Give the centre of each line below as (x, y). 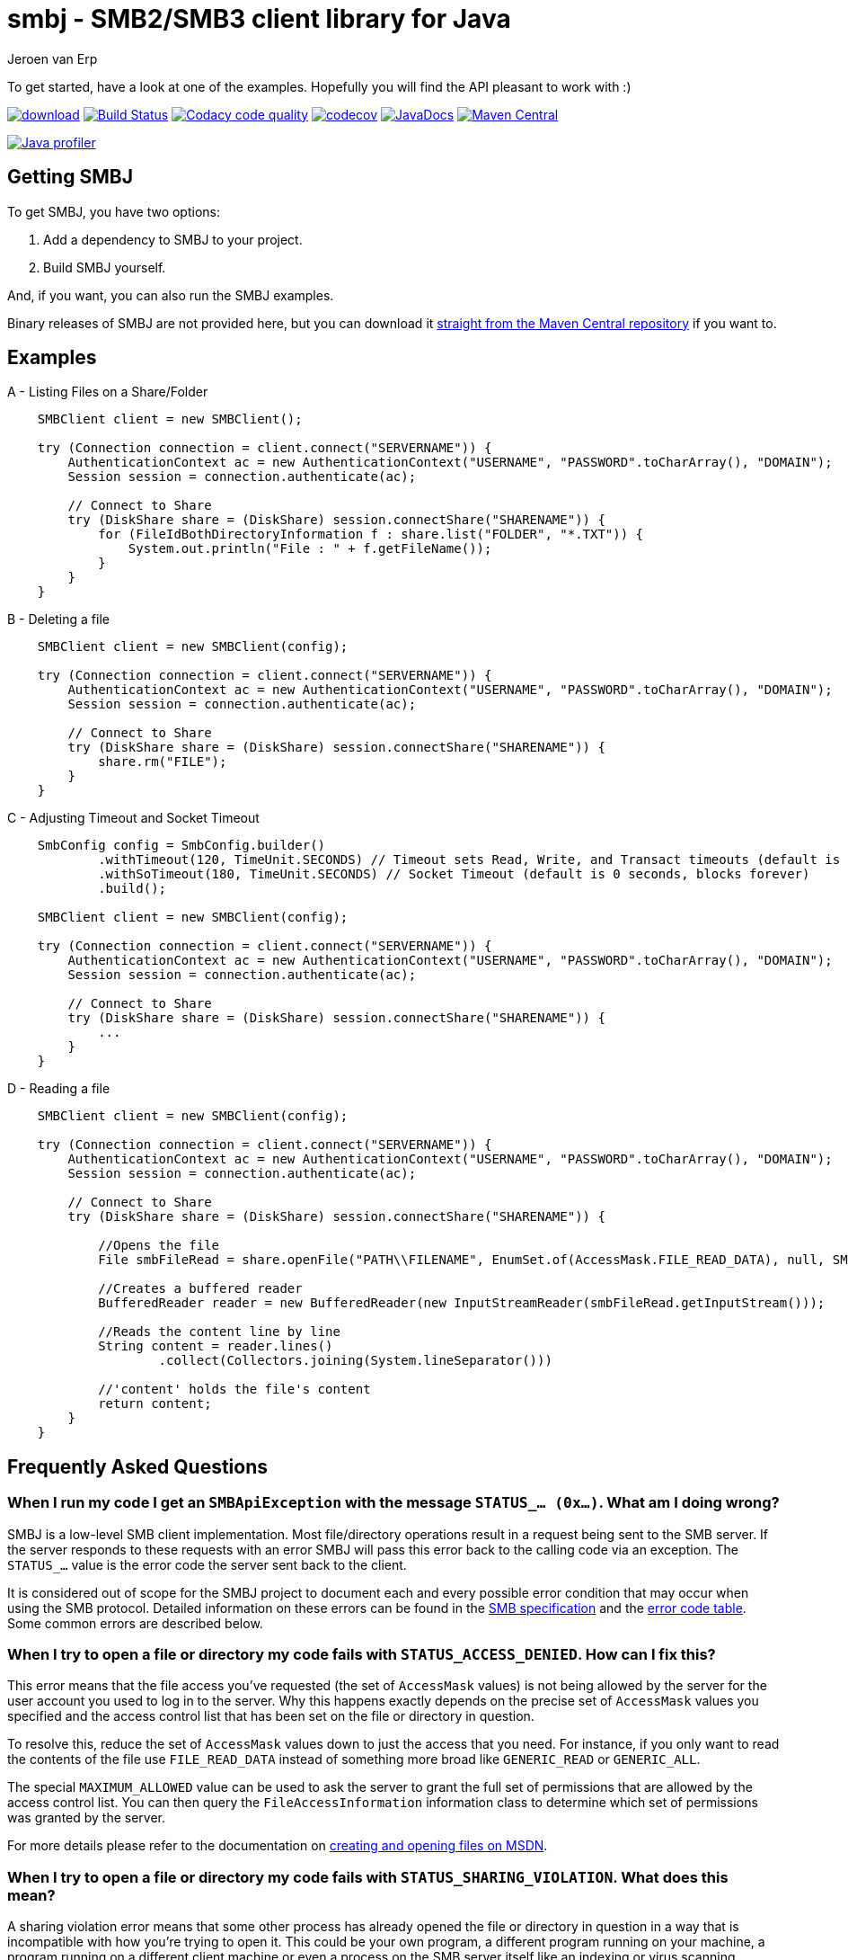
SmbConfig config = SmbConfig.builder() (181, 846)
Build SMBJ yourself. (105, 267)
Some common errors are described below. (135, 1623)
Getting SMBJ (70, 177)
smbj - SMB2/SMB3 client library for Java (259, 19)
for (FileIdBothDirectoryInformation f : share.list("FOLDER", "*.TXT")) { (371, 535)
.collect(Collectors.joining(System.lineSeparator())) (355, 1361)
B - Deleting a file (58, 619)
